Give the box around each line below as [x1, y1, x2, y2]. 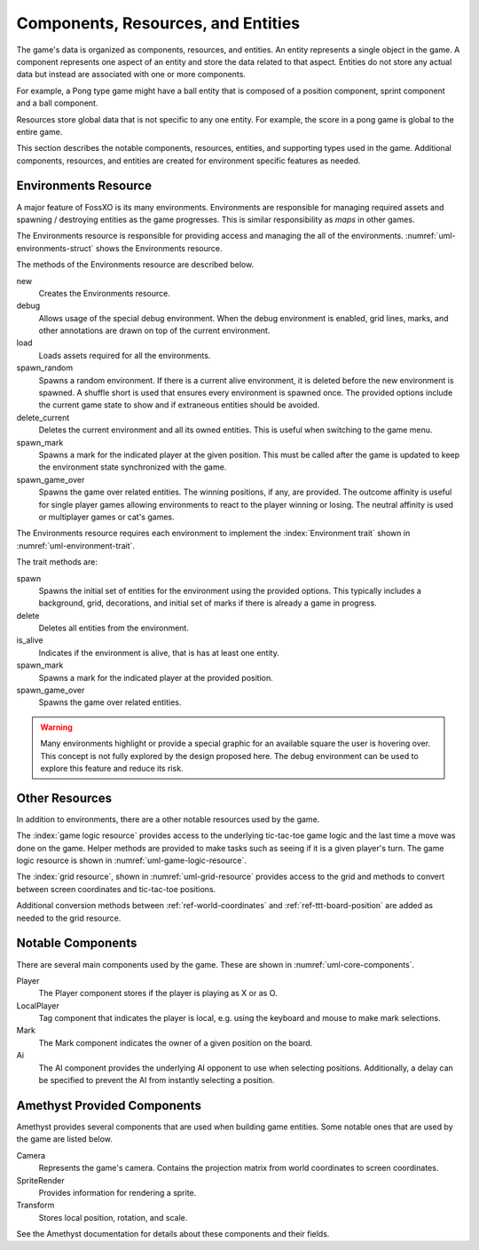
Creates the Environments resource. [38, 288, 170, 298]
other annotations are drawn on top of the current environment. [38, 325, 271, 336]
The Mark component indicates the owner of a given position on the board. [38, 1037, 313, 1048]
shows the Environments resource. [95, 242, 223, 253]
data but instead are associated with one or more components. [16, 69, 246, 80]
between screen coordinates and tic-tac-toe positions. [16, 883, 216, 894]
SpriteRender [16, 1175, 66, 1185]
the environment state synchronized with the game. [38, 462, 227, 472]
